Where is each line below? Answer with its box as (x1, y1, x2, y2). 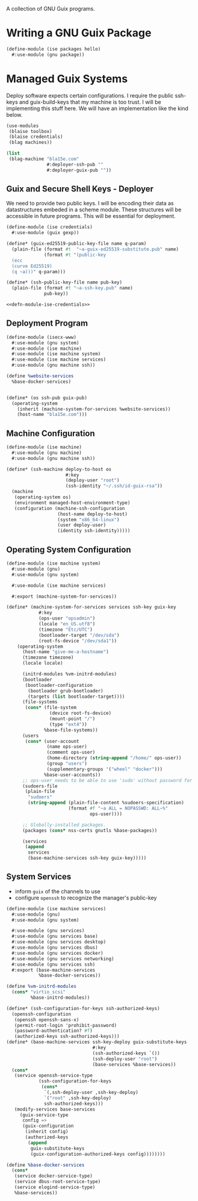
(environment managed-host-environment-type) (14, 500, 131, 506)
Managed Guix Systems (6, 72, 128, 85)
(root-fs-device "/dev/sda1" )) (38, 638, 117, 644)
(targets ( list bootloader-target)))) (28, 694, 125, 700)
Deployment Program (6, 318, 88, 329)
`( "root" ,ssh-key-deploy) (44, 1095, 112, 1101)
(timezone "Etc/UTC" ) (38, 626, 93, 633)
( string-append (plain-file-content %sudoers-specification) (28, 800, 185, 806)
